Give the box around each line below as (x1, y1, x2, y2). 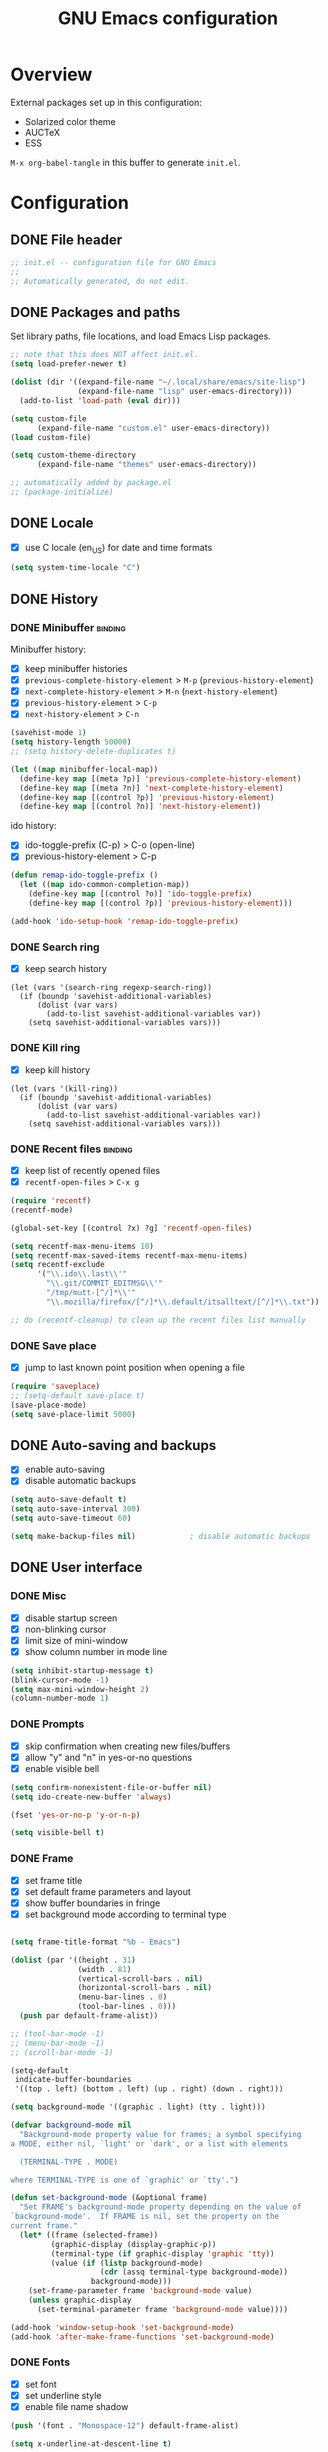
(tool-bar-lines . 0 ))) (77, 2002, 177, 2012)
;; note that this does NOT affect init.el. (10, 350, 199, 360)
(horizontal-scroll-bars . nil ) (77, 1983, 213, 1993)
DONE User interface (10, 1559, 143, 1576)
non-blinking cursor (24, 1623, 107, 1635)
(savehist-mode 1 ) (10, 728, 87, 738)
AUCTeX (24, 126, 61, 138)
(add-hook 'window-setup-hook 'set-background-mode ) (10, 2322, 235, 2332)
